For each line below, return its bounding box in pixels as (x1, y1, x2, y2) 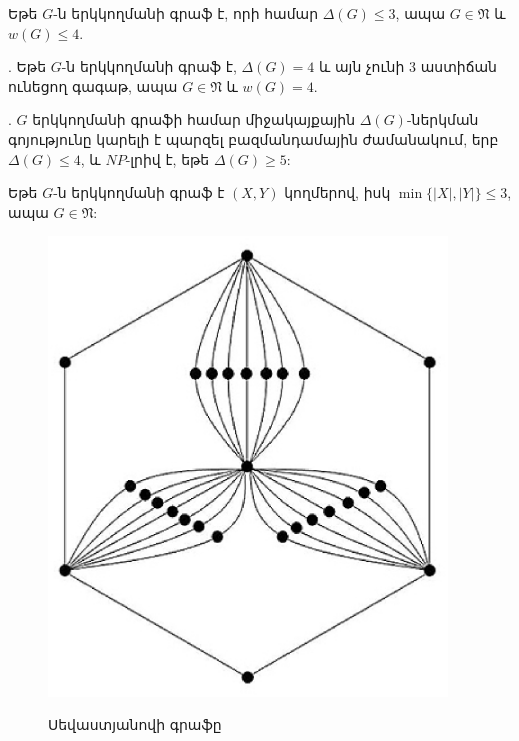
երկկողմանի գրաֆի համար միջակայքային (32, 109, 356, 130)
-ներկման (406, 109, 479, 130)
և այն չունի (318, 56, 405, 77)
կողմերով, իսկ (284, 182, 391, 203)
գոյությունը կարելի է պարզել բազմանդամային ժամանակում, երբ (8, 128, 499, 149)
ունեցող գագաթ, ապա (8, 75, 178, 96)
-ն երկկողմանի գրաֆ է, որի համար (53, 3, 319, 23)
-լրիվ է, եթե (125, 148, 210, 169)
